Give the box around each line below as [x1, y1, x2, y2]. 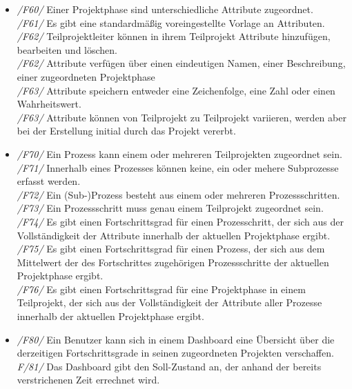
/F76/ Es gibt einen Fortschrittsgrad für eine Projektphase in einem [17, 281, 306, 296]
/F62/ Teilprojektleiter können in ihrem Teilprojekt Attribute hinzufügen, [17, 29, 331, 43]
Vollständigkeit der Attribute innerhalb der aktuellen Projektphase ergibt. [17, 228, 331, 242]
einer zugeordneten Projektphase [17, 69, 155, 83]
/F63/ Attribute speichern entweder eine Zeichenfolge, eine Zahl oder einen [17, 83, 335, 97]
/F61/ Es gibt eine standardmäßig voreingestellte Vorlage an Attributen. [17, 15, 325, 30]
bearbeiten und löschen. [17, 42, 117, 57]
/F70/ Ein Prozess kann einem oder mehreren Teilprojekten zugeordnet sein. [17, 146, 342, 161]
